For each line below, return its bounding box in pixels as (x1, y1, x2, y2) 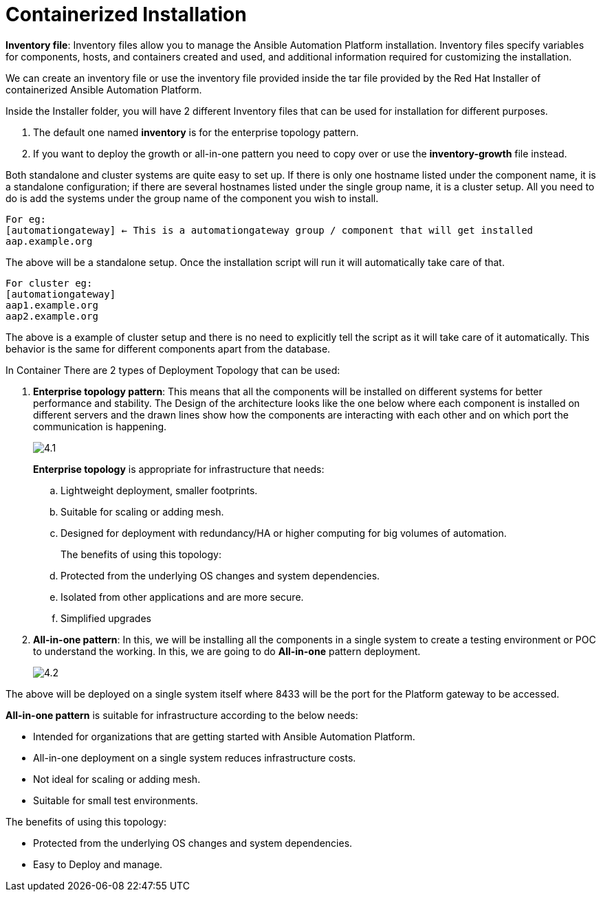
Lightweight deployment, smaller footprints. (61, 484, 258, 496)
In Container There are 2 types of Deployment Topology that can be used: (6, 364, 340, 376)
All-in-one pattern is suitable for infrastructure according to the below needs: (6, 709, 358, 721)
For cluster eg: (6, 277, 93, 289)
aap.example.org (6, 235, 93, 247)
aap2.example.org (6, 310, 98, 322)
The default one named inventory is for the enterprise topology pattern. (33, 126, 359, 138)
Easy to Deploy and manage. (33, 858, 163, 870)
